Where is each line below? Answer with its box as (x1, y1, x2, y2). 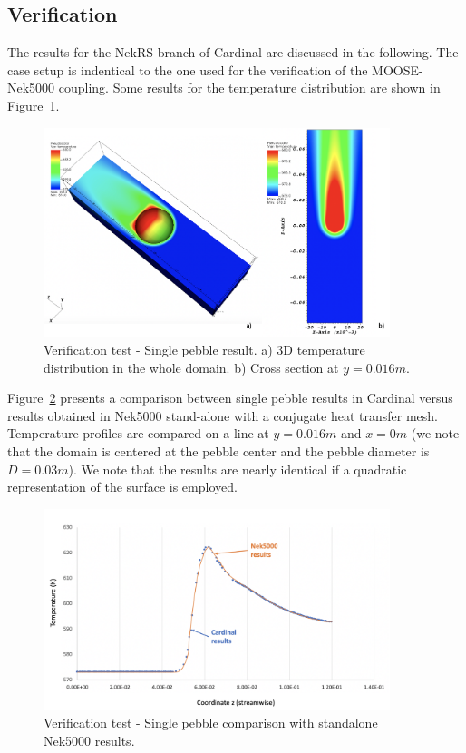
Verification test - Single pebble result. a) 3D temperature (44, 340, 365, 359)
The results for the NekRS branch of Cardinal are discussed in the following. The (7, 43, 459, 62)
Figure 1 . (7, 95, 60, 114)
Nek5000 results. (44, 730, 135, 749)
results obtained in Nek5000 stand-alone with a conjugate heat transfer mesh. (7, 406, 438, 425)
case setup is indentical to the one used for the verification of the (7, 60, 368, 79)
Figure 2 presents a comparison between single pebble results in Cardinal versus (7, 388, 453, 407)
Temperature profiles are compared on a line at (7, 424, 269, 443)
